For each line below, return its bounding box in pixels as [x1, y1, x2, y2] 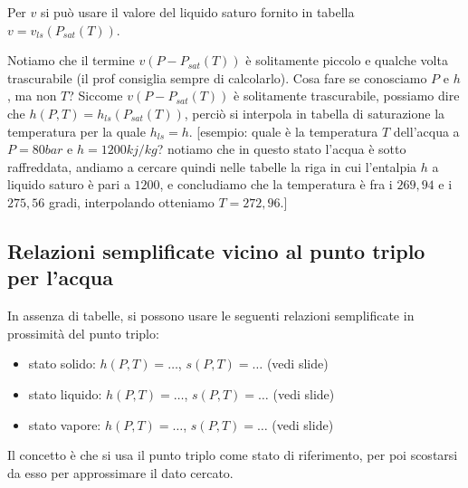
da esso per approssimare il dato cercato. [7, 463, 234, 482]
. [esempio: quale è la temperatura [188, 121, 378, 140]
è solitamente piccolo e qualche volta [245, 51, 448, 70]
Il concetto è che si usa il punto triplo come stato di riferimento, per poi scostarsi [7, 445, 458, 464]
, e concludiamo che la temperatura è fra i [159, 175, 393, 194]
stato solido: [28, 354, 96, 373]
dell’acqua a [393, 121, 460, 140]
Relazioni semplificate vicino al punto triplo [7, 236, 425, 264]
